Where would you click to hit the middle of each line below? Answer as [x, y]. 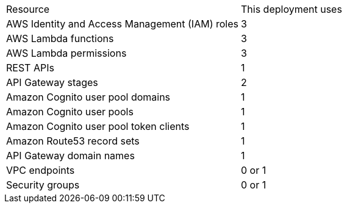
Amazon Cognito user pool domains [88, 97]
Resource [28, 9]
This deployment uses [291, 9]
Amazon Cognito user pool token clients [98, 126]
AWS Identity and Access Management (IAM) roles [122, 24]
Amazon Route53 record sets [73, 141]
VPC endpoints [41, 170]
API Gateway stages [52, 82]
